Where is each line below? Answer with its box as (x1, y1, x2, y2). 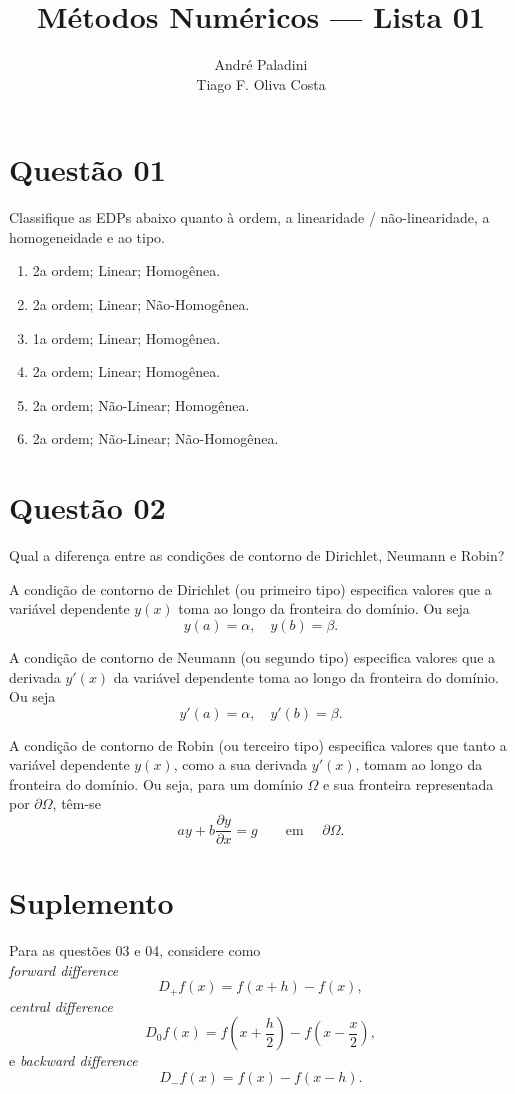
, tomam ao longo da (355, 754, 483, 775)
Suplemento (9, 882, 174, 923)
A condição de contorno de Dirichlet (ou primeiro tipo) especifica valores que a (9, 578, 492, 599)
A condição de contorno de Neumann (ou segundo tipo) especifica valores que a (9, 646, 496, 667)
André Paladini (214, 54, 308, 75)
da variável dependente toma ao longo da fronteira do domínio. (113, 666, 499, 687)
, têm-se (52, 793, 101, 814)
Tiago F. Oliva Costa (196, 73, 326, 94)
